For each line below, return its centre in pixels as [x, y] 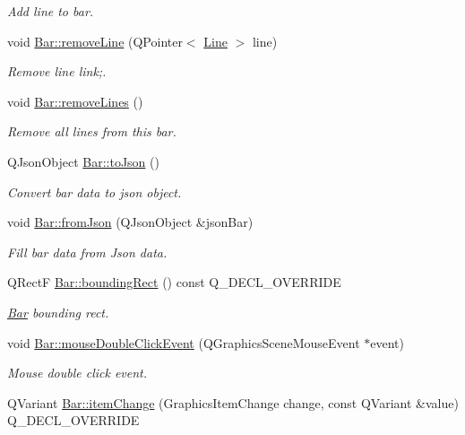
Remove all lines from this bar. [92, 131]
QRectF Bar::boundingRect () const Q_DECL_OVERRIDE [174, 282]
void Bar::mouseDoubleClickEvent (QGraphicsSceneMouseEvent [184, 342]
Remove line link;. [57, 71]
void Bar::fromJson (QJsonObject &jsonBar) [130, 222]
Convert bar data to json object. [95, 191]
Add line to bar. [51, 11]
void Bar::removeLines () [75, 101]
